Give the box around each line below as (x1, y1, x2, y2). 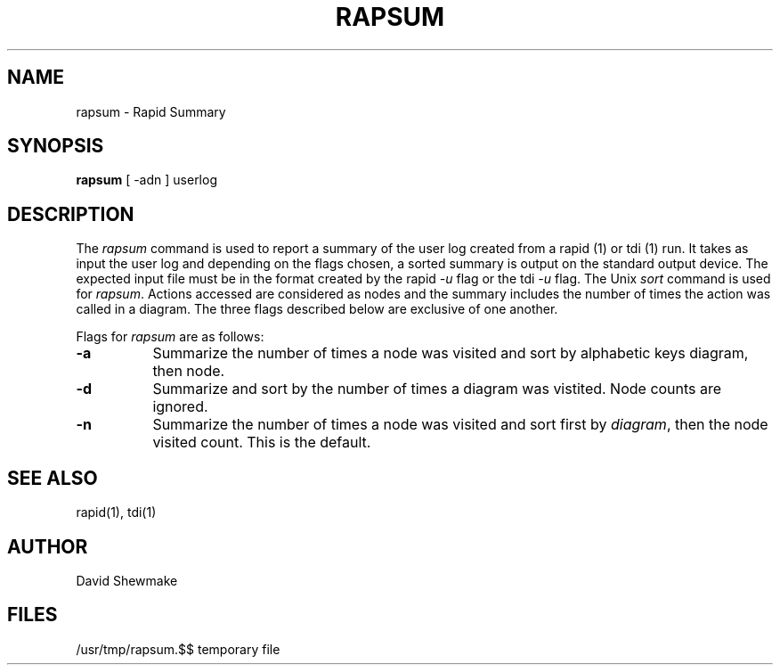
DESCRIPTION (7, 202, 134, 225)
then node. (152, 362, 225, 381)
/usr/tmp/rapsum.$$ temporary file (76, 641, 280, 657)
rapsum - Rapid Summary (76, 103, 226, 119)
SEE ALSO (7, 466, 98, 489)
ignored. (152, 397, 208, 416)
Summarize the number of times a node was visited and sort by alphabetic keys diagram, (152, 344, 749, 363)
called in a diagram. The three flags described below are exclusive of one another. (76, 301, 558, 317)
